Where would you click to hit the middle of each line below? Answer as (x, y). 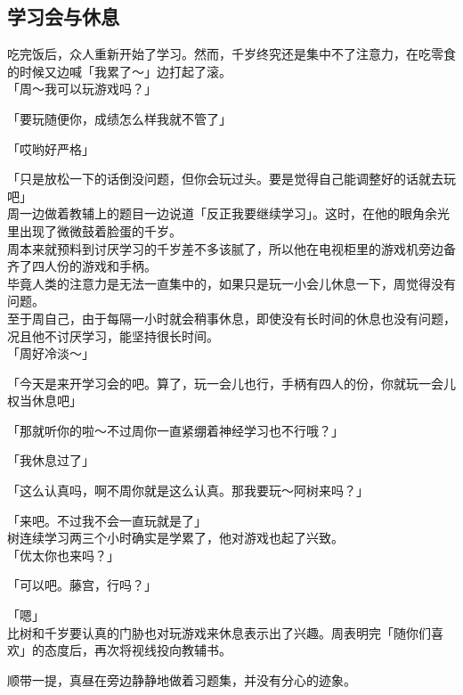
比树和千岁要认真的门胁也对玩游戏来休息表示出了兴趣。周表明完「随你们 (219, 632)
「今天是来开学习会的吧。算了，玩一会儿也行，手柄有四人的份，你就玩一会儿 (231, 383)
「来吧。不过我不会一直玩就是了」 (107, 520)
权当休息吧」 (45, 401)
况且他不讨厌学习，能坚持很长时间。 (113, 335)
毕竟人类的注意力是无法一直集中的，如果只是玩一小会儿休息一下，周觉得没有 (231, 283)
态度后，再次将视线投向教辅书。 (138, 650)
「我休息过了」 (51, 460)
